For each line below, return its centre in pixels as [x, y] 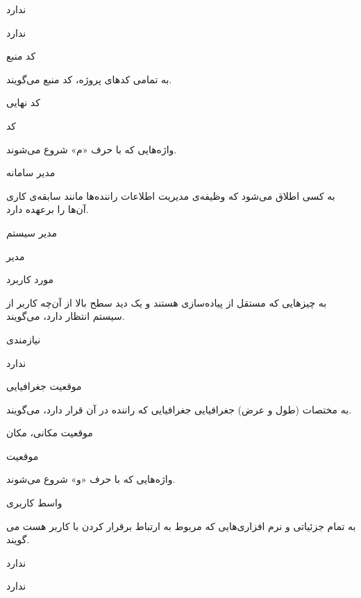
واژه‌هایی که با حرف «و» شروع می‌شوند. [91, 479]
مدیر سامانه [31, 172]
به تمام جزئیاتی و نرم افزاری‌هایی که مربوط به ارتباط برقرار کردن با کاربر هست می [181, 526]
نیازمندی [24, 339]
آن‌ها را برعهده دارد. [48, 209]
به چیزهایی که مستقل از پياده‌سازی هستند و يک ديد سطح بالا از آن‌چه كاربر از [167, 302]
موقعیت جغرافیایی [44, 386]
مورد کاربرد [30, 279]
